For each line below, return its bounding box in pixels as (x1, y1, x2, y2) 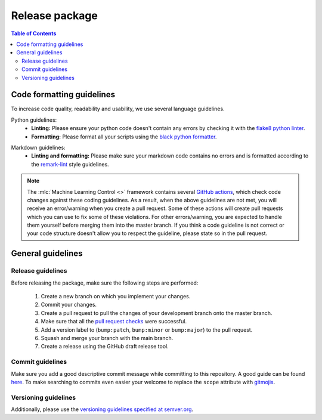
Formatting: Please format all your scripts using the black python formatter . (31, 133, 217, 140)
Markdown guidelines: (11, 144, 66, 151)
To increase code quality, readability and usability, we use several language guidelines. (11, 105, 225, 113)
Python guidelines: (11, 116, 57, 123)
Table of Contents (11, 30, 57, 37)
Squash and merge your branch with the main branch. (41, 334, 174, 341)
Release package (11, 9, 98, 22)
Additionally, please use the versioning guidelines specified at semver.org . (11, 406, 194, 413)
